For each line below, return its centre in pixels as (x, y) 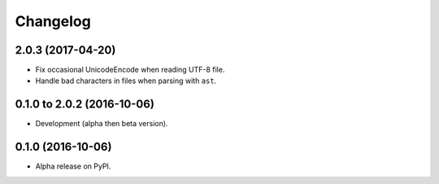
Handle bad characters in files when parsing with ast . (126, 81)
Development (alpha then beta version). (102, 124)
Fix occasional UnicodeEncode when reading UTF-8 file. (130, 70)
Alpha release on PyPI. (73, 166)
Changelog (53, 21)
